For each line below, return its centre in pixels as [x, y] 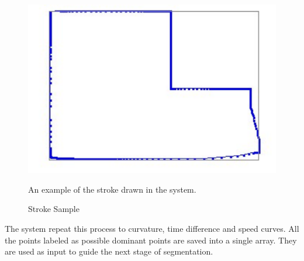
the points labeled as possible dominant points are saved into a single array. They [151, 240]
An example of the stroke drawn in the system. [112, 189]
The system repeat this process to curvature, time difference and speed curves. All [152, 228]
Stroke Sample [54, 209]
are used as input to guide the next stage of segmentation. [109, 251]
